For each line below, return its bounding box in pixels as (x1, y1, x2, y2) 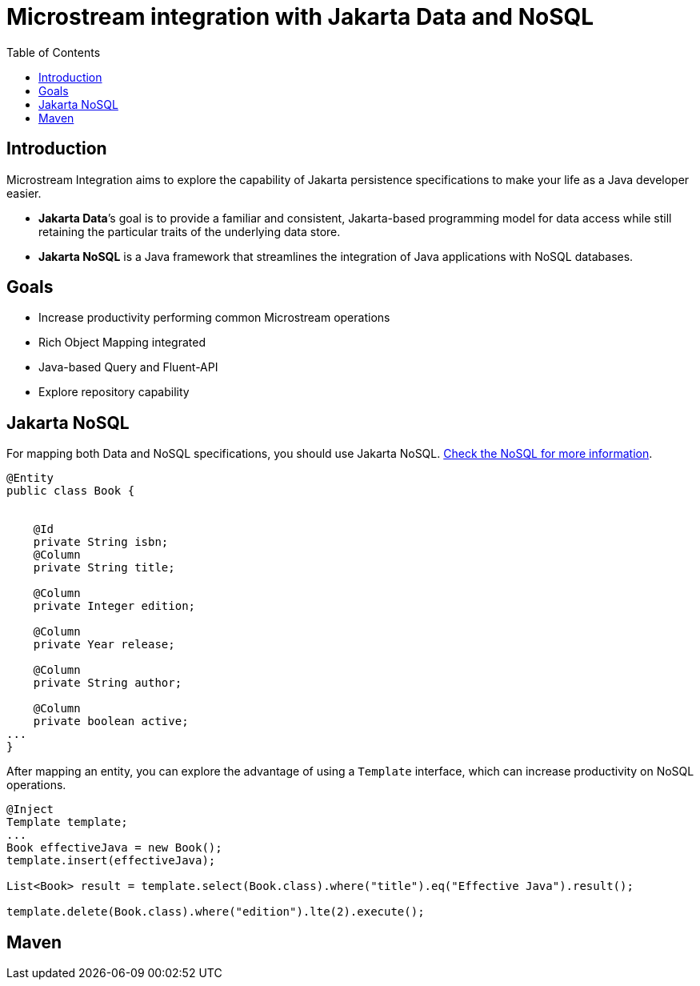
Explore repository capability (38, 385, 190, 399)
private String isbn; (33, 535, 169, 549)
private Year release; (33, 638, 175, 651)
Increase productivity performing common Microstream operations (38, 311, 390, 325)
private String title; (33, 561, 175, 575)
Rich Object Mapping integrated (38, 335, 206, 350)
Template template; (6, 816, 128, 829)
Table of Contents (6, 45, 101, 59)
